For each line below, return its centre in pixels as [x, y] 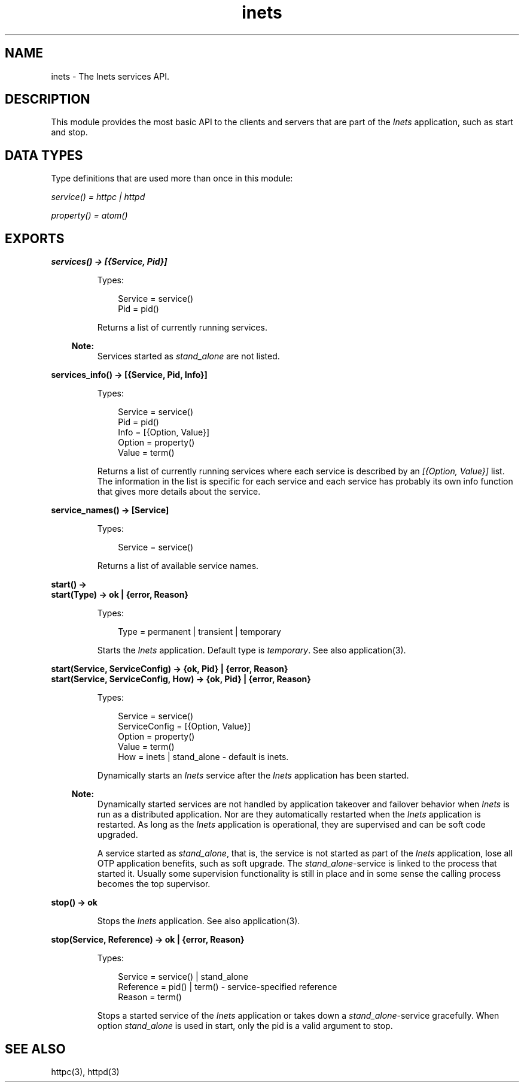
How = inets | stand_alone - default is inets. [203, 757]
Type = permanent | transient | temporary [199, 632]
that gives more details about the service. [179, 492]
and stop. [69, 132]
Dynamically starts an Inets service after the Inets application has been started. [253, 776]
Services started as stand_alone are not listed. [188, 356]
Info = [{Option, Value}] [164, 432]
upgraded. [118, 835]
